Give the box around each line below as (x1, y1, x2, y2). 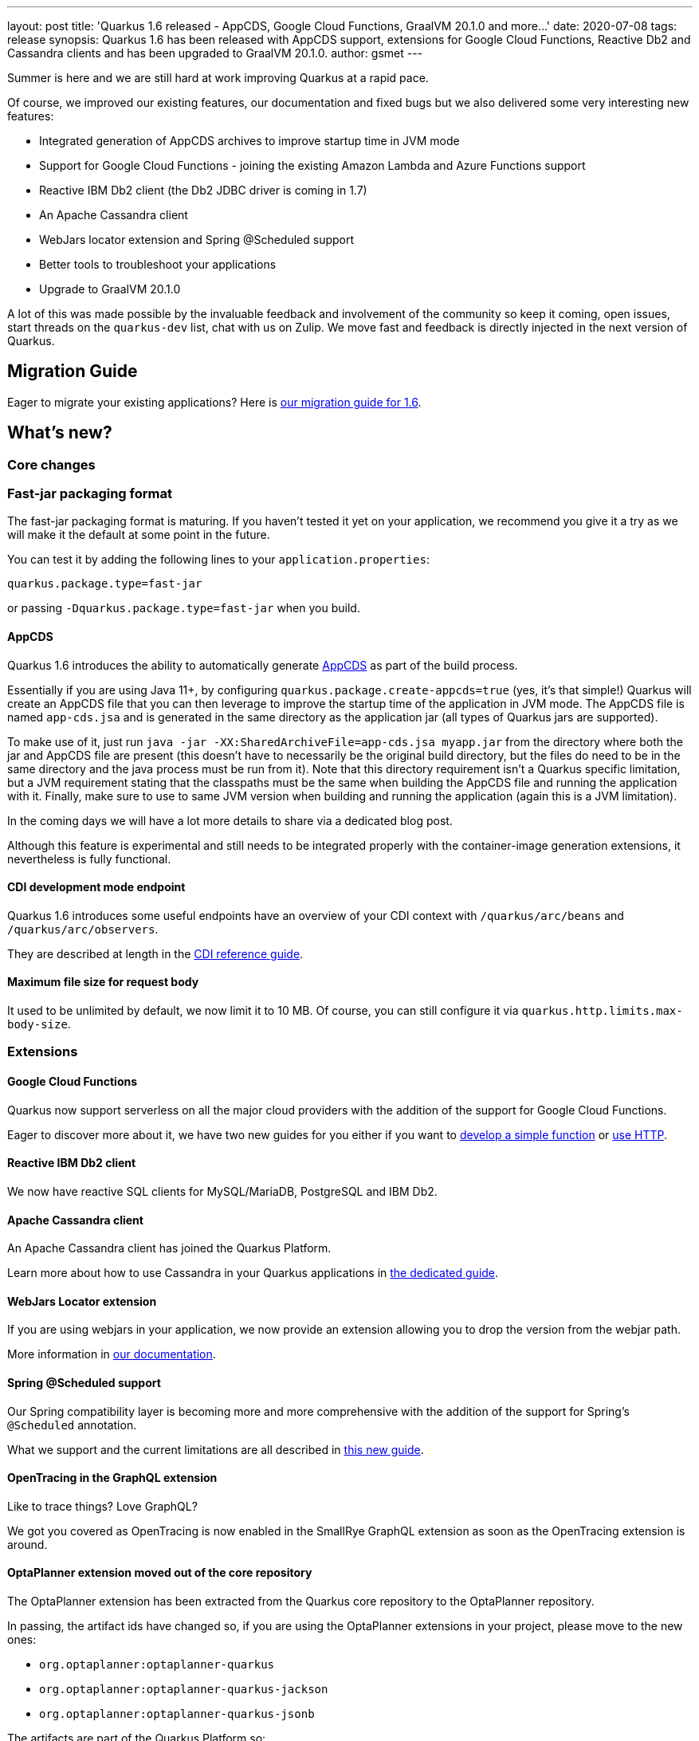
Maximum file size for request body (7, 975, 199, 989)
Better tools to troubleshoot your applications (39, 257, 277, 271)
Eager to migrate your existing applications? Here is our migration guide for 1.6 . (7, 395, 422, 409)
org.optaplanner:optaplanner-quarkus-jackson (39, 1683, 328, 1696)
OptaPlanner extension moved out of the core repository (7, 1566, 312, 1580)
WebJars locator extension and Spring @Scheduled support (39, 233, 355, 246)
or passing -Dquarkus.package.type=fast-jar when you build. (7, 601, 360, 615)
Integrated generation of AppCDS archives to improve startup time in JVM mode (39, 134, 460, 147)
